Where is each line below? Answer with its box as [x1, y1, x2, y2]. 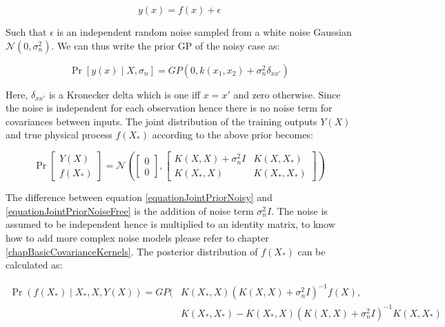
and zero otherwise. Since [233, 87, 341, 101]
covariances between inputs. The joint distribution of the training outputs [6, 114, 317, 128]
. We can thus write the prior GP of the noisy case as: [51, 38, 280, 52]
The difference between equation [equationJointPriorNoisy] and [6, 190, 273, 204]
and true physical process [6, 127, 112, 142]
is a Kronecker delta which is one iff [48, 87, 201, 101]
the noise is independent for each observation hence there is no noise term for [6, 101, 333, 115]
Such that [6, 25, 47, 39]
